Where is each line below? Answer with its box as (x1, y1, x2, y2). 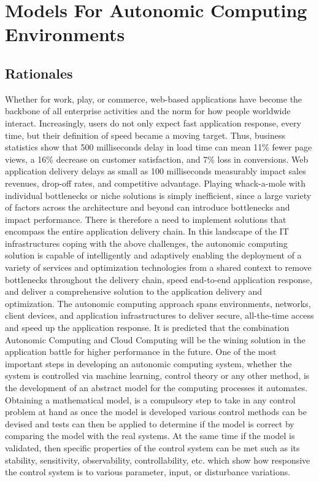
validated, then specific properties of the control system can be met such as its (5, 441, 300, 454)
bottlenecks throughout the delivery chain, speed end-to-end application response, (5, 273, 312, 286)
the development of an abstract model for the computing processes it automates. (5, 381, 308, 394)
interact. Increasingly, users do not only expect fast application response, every (5, 116, 301, 129)
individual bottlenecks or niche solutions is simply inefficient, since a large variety (5, 189, 312, 201)
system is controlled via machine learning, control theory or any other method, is (5, 369, 310, 382)
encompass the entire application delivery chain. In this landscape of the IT (5, 225, 289, 238)
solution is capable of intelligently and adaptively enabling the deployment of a (5, 249, 302, 262)
